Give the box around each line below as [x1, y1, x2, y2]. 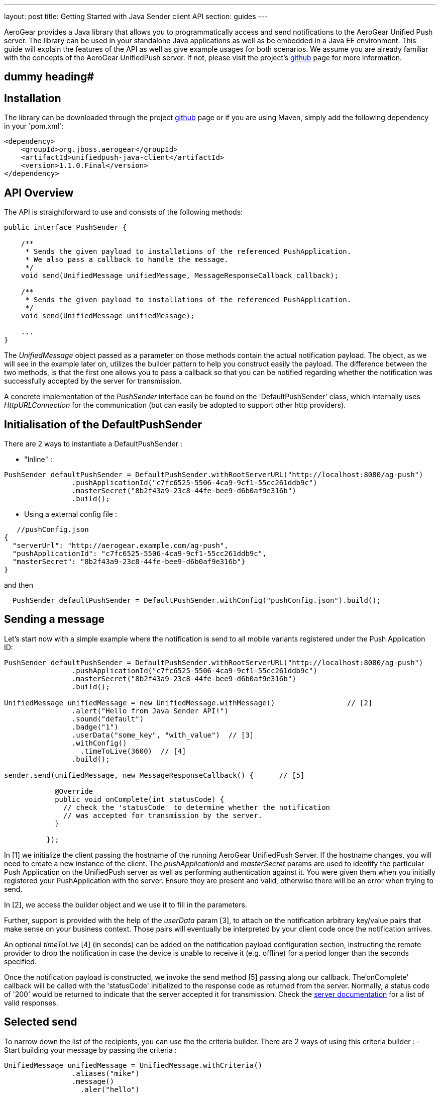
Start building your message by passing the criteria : [4, 1045, 177, 1054]
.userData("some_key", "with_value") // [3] [71, 730, 254, 739]
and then [4, 580, 33, 589]
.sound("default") [71, 714, 144, 723]
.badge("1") [71, 722, 119, 731]
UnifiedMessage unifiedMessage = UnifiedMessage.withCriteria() [4, 1061, 263, 1069]
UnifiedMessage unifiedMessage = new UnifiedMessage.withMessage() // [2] [4, 698, 373, 707]
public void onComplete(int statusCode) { [55, 795, 225, 803]
